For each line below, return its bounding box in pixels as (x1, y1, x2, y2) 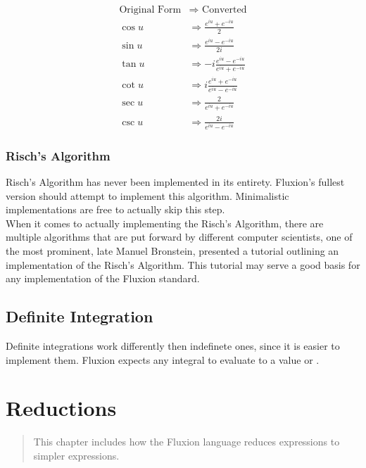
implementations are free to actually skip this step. (6, 202, 225, 217)
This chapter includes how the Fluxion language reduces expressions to (33, 434, 340, 449)
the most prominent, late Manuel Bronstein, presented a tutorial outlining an (6, 243, 339, 258)
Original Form (119, 5, 182, 15)
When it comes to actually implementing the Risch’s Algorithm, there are (6, 215, 324, 230)
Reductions (6, 393, 117, 422)
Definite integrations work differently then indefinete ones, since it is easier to (6, 338, 340, 353)
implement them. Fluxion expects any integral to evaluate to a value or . (6, 352, 320, 367)
